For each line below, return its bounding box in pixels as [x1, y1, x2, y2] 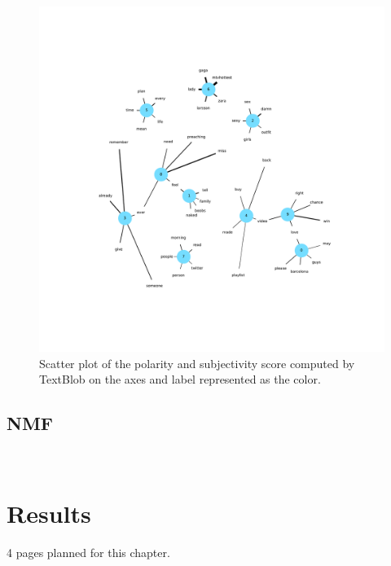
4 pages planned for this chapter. [7, 543, 170, 560]
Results [7, 496, 91, 529]
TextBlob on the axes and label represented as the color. [39, 371, 321, 388]
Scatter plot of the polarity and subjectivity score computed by [39, 354, 355, 371]
